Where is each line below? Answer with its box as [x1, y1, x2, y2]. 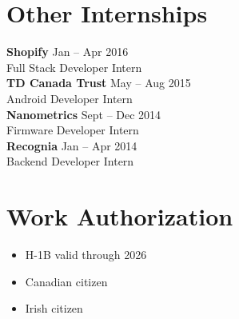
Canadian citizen [25, 273, 108, 289]
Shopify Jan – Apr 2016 [6, 43, 129, 60]
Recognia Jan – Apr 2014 [6, 137, 137, 154]
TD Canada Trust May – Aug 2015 [6, 74, 191, 91]
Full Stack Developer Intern [6, 58, 142, 75]
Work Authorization [6, 200, 233, 233]
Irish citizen [25, 300, 83, 317]
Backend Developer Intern [6, 153, 134, 169]
